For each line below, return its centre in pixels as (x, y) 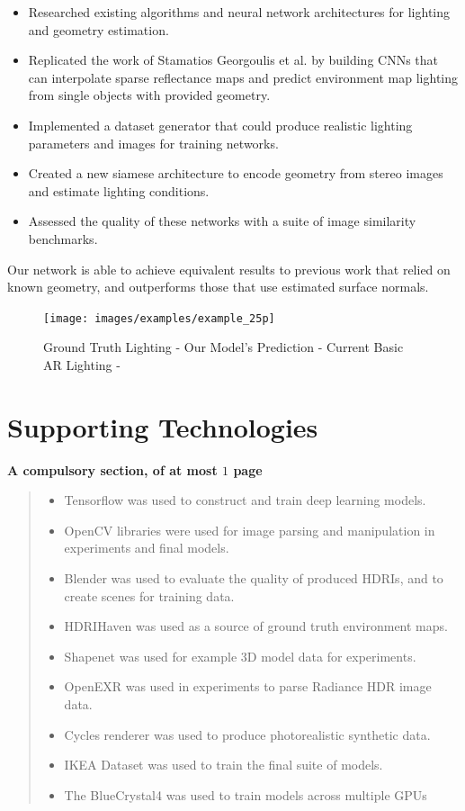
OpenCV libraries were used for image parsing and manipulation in (250, 530)
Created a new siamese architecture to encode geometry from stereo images (236, 173)
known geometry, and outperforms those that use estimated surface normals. (218, 287)
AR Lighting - (82, 364)
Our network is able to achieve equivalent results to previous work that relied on (229, 269)
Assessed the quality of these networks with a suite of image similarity (222, 221)
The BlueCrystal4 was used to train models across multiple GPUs (246, 794)
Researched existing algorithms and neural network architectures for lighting (239, 12)
